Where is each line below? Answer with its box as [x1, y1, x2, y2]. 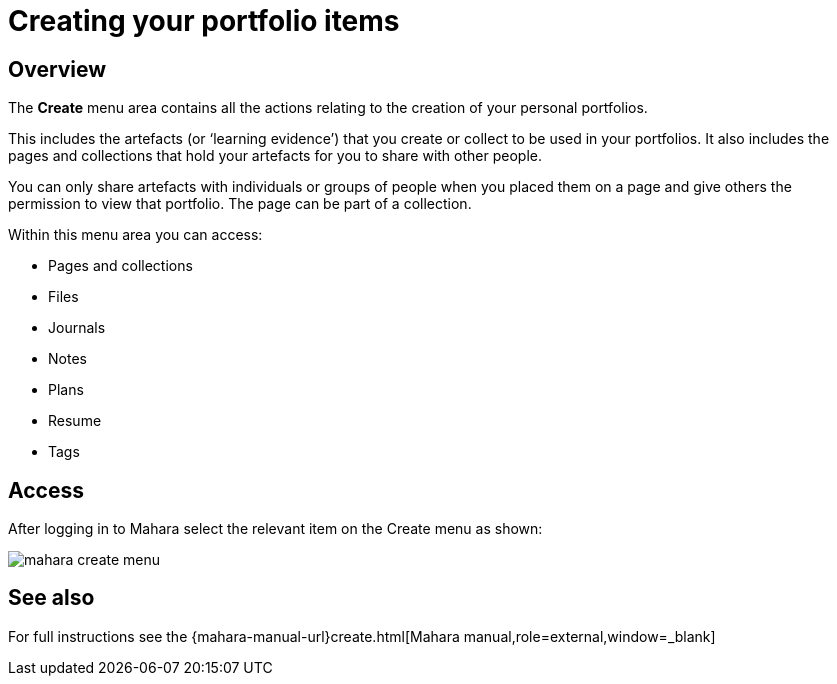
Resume [48, 412, 102, 430]
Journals [48, 319, 106, 337]
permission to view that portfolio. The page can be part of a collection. [8, 195, 472, 213]
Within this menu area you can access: [8, 226, 263, 244]
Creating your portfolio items [8, 4, 400, 38]
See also [8, 585, 95, 611]
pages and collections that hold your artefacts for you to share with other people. [8, 147, 542, 165]
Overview [8, 56, 107, 82]
